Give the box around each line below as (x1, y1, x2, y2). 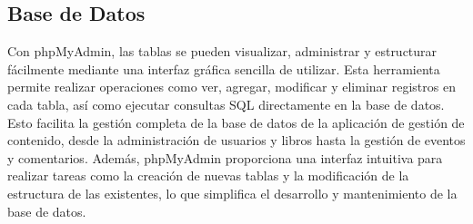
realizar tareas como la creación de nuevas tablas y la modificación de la (7, 166, 409, 185)
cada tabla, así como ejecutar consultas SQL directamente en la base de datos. (7, 94, 445, 113)
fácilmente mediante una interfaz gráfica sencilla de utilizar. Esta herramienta (7, 59, 440, 78)
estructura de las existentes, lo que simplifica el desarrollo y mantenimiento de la (7, 183, 458, 202)
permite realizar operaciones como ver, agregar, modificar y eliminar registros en (7, 77, 456, 96)
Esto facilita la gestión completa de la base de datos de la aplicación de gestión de (7, 112, 465, 131)
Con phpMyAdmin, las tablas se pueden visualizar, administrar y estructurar (7, 42, 438, 61)
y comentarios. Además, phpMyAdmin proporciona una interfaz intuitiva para (7, 148, 443, 167)
